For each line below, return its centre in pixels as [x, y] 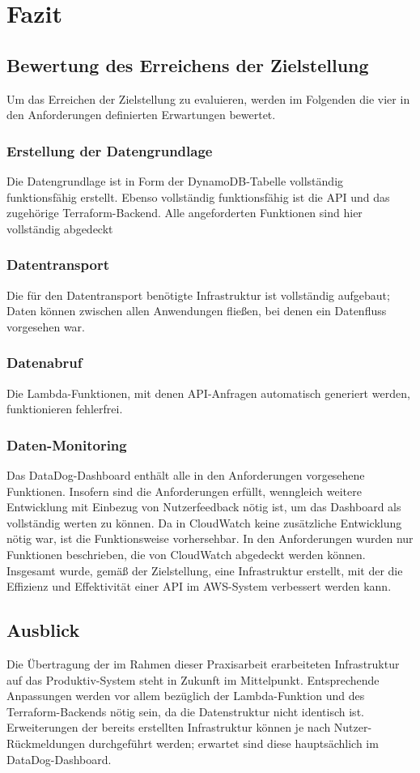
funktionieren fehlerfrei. [65, 409]
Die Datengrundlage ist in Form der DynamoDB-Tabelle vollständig [175, 180]
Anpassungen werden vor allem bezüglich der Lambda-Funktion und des [186, 696]
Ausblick [43, 630]
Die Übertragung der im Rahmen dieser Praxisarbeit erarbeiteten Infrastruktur [203, 663]
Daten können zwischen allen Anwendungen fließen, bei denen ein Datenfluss [197, 311]
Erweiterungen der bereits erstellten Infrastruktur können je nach [169, 727]
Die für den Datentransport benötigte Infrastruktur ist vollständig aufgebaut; [198, 295]
